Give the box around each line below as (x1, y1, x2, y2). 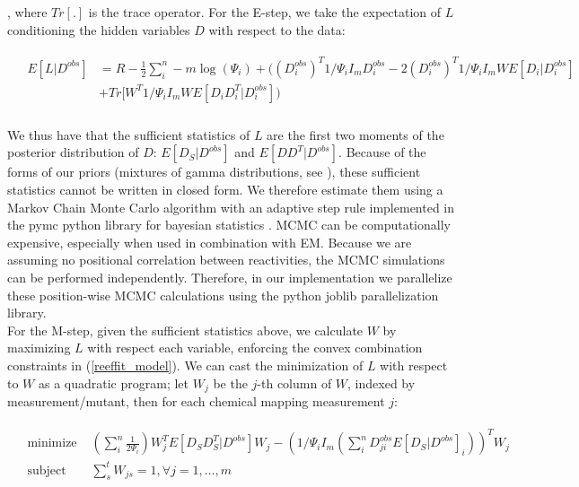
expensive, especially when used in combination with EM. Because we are (7, 232, 412, 251)
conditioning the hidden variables (7, 20, 190, 39)
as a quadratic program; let (38, 373, 189, 392)
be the (213, 373, 248, 392)
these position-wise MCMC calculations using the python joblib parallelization (7, 285, 439, 304)
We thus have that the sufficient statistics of (7, 125, 250, 143)
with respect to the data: (208, 20, 346, 39)
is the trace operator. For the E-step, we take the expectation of (88, 3, 442, 21)
